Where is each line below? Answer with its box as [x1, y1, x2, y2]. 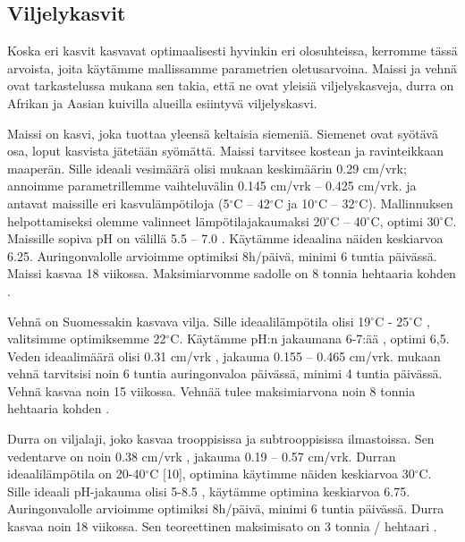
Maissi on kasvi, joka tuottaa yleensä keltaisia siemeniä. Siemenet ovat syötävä [7, 123, 438, 142]
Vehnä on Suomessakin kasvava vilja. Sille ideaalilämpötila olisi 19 [7, 311, 371, 330]
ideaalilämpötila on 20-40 [7, 464, 146, 483]
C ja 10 [274, 193, 315, 212]
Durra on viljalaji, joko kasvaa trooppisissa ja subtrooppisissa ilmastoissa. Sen [7, 429, 435, 448]
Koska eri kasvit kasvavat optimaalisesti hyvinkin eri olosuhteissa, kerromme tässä [7, 41, 458, 60]
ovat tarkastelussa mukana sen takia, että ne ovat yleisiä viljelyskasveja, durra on [7, 76, 454, 95]
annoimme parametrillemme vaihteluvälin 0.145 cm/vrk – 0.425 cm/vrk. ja [7, 176, 417, 195]
